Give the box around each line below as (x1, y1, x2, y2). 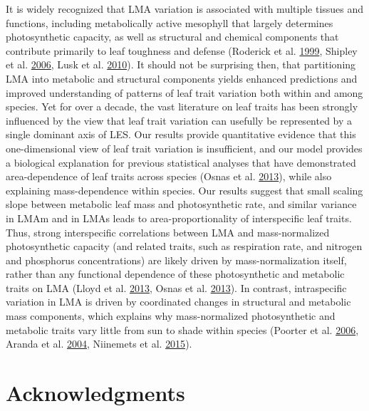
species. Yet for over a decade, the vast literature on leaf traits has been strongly (6, 99, 358, 114)
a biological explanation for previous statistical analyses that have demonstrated (6, 155, 356, 170)
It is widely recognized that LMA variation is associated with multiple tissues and (6, 1, 364, 16)
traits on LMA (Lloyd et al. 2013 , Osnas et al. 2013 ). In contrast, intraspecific (6, 280, 347, 295)
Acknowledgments (6, 378, 185, 407)
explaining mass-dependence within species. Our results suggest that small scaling (6, 182, 363, 197)
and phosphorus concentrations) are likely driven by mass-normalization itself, (6, 252, 347, 267)
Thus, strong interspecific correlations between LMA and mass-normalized (6, 224, 330, 239)
